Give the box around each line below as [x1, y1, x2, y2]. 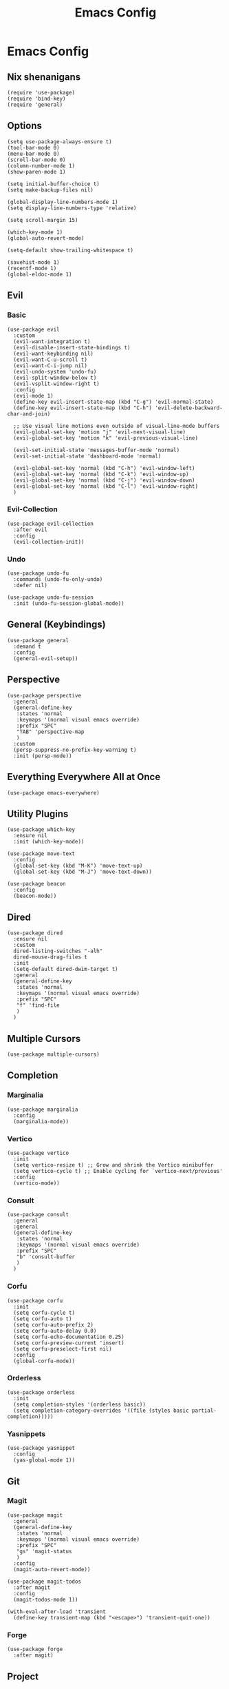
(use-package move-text [7, 850, 76, 857]
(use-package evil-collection [7, 520, 94, 527]
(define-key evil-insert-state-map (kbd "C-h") [13, 405, 153, 411]
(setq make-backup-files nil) [7, 186, 94, 194]
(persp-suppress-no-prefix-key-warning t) [13, 746, 137, 753]
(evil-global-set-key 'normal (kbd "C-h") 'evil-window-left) [13, 464, 195, 471]
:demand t [13, 643, 41, 650]
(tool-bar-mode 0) [7, 144, 60, 151]
